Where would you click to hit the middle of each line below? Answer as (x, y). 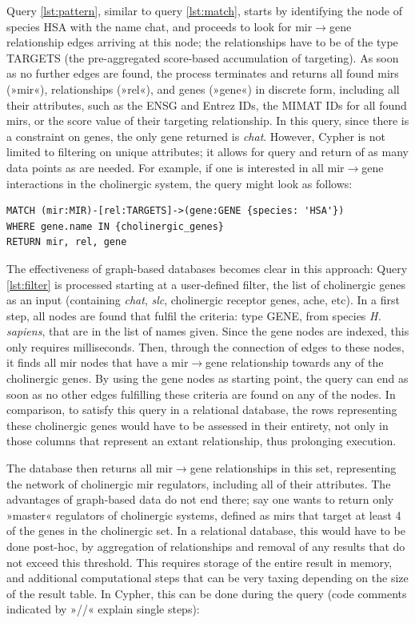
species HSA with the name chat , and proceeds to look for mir (160, 26)
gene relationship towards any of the (295, 362)
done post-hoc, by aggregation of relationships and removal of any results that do (206, 546)
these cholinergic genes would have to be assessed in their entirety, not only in (198, 425)
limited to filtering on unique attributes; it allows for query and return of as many (207, 152)
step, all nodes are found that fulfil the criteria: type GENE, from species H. (194, 315)
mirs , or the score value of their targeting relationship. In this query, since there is (208, 121)
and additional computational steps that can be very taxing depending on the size (207, 578)
